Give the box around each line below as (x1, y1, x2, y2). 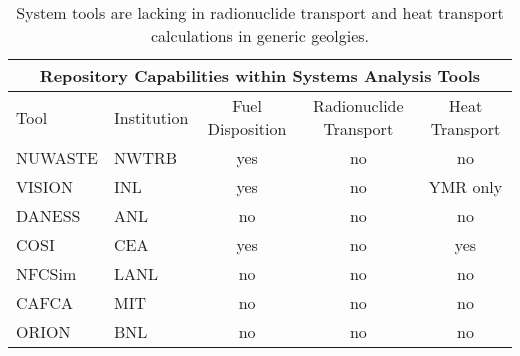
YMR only (428, 175, 503, 198)
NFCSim (16, 262, 77, 285)
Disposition (207, 117, 287, 140)
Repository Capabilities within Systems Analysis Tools (39, 64, 481, 87)
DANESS (16, 204, 81, 227)
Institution (114, 105, 189, 129)
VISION (16, 175, 73, 198)
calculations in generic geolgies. (151, 24, 369, 47)
